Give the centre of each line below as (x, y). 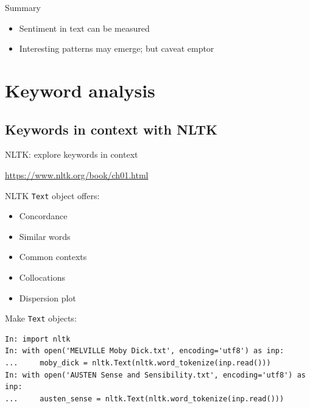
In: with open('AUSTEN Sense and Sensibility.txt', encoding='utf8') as (155, 375)
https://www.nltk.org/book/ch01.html (77, 174)
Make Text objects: (41, 318)
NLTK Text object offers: (52, 195)
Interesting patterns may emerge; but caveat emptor (117, 48)
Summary (23, 7)
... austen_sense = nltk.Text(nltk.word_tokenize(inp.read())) (145, 399)
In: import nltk (38, 339)
